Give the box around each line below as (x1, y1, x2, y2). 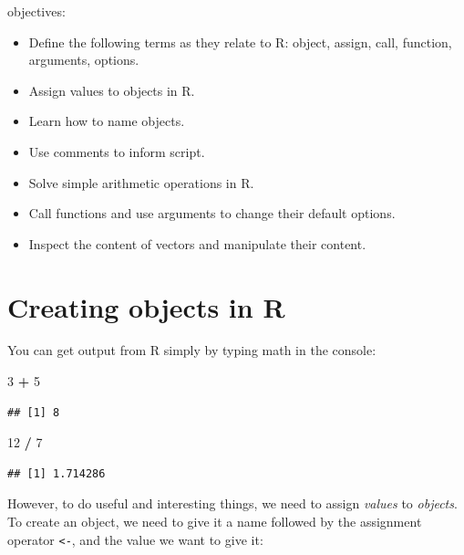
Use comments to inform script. (28, 141, 205, 161)
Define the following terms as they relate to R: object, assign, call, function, (28, 32, 452, 51)
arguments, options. (28, 50, 139, 69)
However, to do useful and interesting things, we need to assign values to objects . (7, 494, 458, 513)
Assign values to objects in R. (28, 80, 195, 99)
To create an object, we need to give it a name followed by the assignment (7, 512, 422, 531)
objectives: (7, 2, 66, 20)
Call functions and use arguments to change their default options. (28, 204, 396, 223)
